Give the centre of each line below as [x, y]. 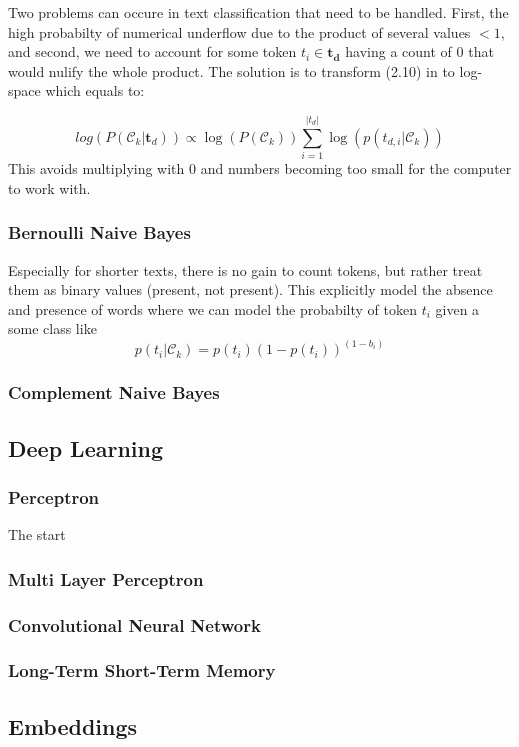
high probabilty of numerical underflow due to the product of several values [239, 31]
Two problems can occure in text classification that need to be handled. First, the [258, 12]
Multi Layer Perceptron [106, 578]
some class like [52, 328]
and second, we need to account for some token [152, 51]
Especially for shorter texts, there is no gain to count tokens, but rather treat [245, 269]
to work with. [49, 187]
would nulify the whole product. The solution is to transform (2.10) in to [231, 70]
